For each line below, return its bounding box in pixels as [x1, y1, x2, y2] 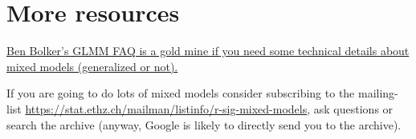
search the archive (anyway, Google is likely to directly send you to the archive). [6, 116, 402, 133]
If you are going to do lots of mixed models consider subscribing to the [6, 85, 355, 101]
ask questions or [313, 100, 394, 117]
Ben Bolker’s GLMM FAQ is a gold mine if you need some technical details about [6, 42, 410, 59]
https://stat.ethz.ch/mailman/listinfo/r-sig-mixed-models [25, 100, 308, 117]
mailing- [357, 85, 398, 101]
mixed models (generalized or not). [6, 58, 178, 74]
